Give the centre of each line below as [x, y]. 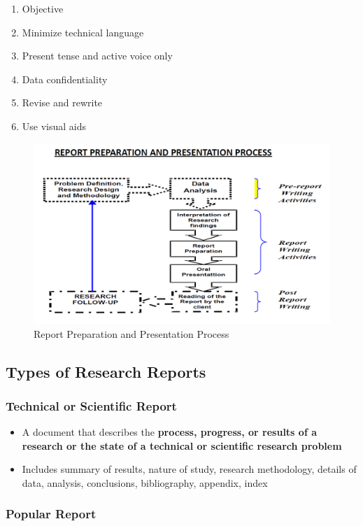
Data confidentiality [65, 79]
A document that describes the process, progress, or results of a [169, 432]
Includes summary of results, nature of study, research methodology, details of [189, 469]
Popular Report [51, 514]
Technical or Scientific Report [91, 405]
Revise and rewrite [62, 102]
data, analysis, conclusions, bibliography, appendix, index [145, 482]
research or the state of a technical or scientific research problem [182, 445]
